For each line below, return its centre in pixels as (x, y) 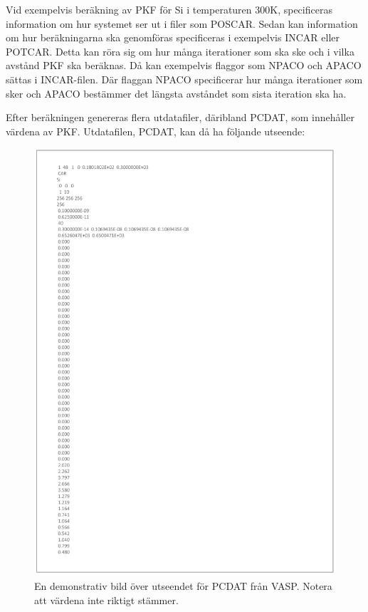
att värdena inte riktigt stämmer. (106, 600)
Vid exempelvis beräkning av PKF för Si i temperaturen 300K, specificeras (169, 9)
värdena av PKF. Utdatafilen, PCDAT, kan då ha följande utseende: (156, 131)
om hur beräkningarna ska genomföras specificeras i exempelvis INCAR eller (173, 37)
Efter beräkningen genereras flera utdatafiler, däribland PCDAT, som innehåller (180, 117)
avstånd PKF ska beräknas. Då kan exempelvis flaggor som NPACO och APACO (184, 65)
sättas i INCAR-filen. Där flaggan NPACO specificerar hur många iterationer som (184, 79)
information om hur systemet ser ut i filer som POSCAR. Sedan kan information (182, 23)
